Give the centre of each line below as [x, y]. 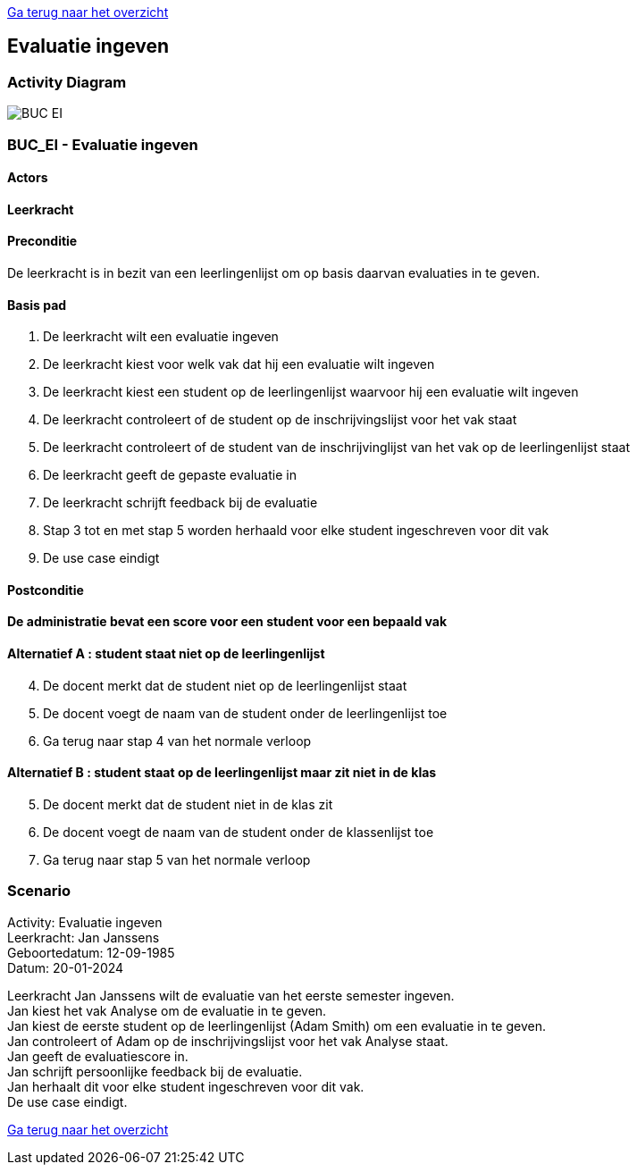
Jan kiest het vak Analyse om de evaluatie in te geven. [167, 1010]
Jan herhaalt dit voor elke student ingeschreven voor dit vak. [186, 1086]
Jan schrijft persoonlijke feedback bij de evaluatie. [155, 1071]
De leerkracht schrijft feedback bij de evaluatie [180, 503]
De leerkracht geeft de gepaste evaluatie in [170, 475]
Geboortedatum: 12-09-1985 [91, 952]
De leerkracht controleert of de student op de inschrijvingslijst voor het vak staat [280, 420]
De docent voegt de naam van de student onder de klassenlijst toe [239, 832]
